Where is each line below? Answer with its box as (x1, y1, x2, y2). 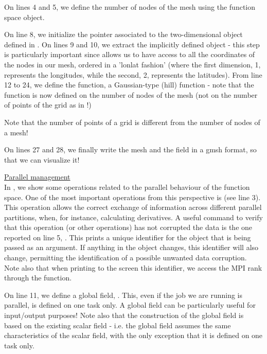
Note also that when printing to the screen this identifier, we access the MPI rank (4, 262, 262, 273)
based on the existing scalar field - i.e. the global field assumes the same (4, 320, 231, 330)
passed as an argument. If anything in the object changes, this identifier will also (4, 242, 259, 253)
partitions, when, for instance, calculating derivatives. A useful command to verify (4, 211, 263, 222)
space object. (4, 11, 45, 22)
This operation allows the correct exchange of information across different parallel (4, 202, 262, 213)
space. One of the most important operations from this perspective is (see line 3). (4, 191, 261, 202)
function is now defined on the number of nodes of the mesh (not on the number (4, 89, 258, 100)
